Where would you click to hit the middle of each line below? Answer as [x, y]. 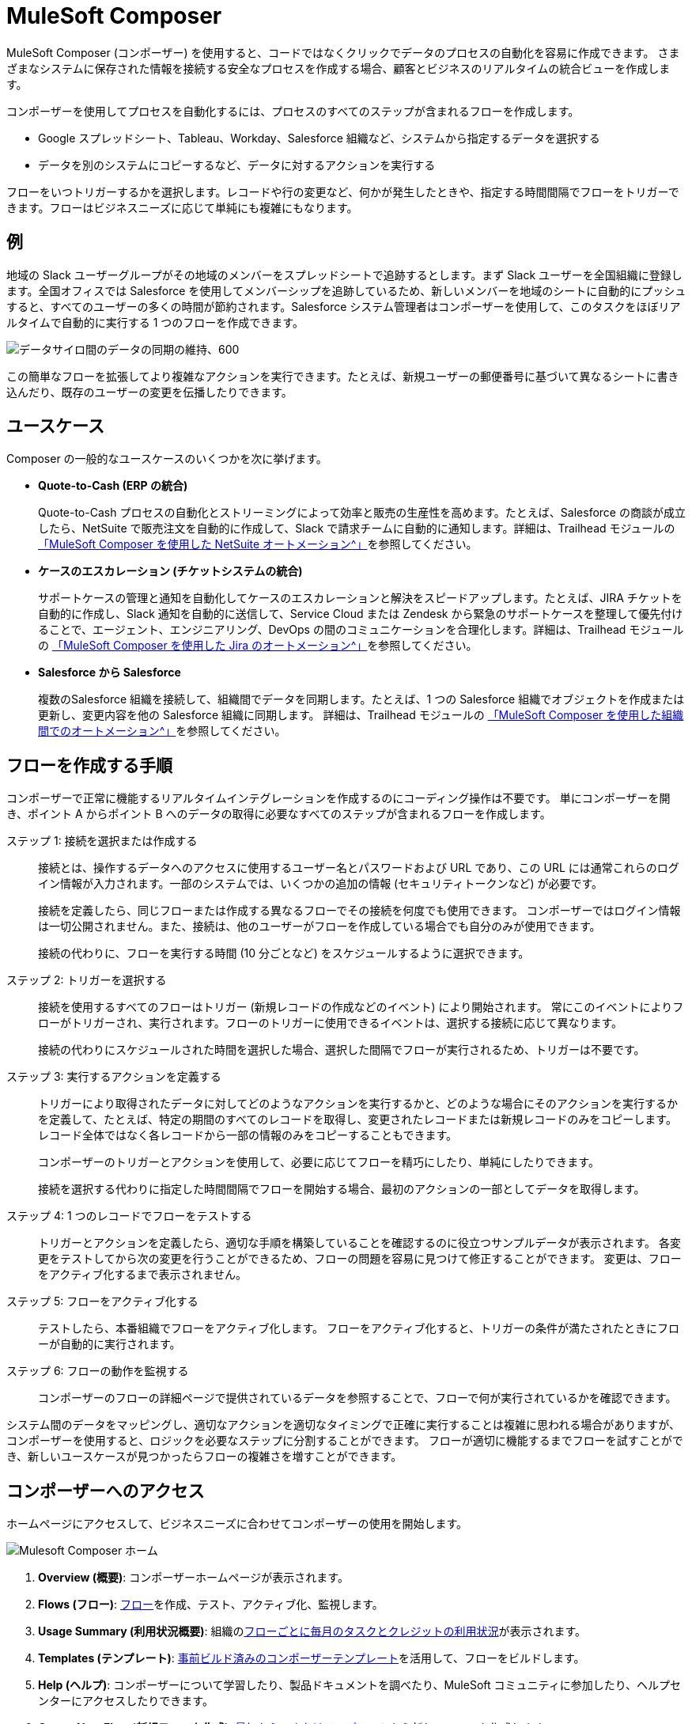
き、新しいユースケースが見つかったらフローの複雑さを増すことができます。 [204, 1457]
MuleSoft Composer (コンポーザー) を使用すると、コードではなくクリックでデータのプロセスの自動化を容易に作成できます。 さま [343, 52]
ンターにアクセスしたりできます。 [126, 1701]
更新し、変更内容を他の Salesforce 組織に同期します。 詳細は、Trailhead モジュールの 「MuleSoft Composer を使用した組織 [361, 715]
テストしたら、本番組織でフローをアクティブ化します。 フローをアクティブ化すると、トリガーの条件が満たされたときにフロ [359, 1328]
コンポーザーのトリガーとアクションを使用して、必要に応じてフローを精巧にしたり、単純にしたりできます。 [319, 1162]
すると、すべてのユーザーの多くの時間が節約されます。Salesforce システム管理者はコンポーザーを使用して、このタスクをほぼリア [344, 306]
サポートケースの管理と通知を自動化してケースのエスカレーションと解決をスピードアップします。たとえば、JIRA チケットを [360, 598]
